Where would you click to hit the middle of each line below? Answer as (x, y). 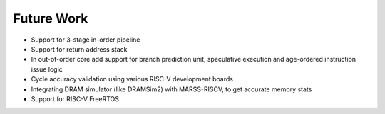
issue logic (47, 69)
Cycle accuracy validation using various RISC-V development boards (132, 79)
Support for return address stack (79, 49)
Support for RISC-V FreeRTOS (75, 98)
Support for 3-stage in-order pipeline (86, 40)
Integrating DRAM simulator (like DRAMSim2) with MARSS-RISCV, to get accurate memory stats (171, 89)
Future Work (51, 18)
